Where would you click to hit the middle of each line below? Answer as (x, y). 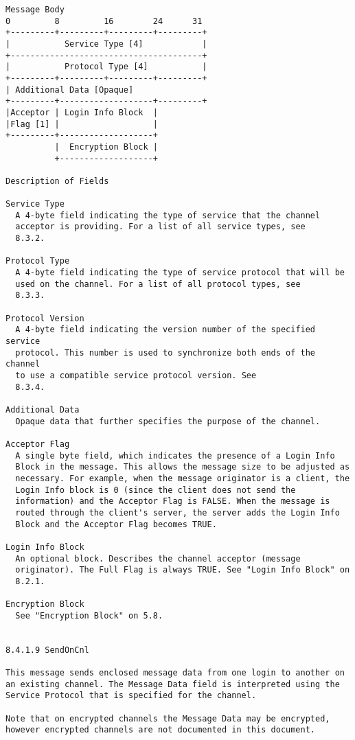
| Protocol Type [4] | (106, 67)
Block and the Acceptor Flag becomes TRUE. (116, 524)
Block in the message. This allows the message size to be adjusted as (183, 467)
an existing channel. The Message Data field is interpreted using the (173, 684)
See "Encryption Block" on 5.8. (89, 615)
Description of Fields (57, 181)
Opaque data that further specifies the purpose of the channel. (168, 421)
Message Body (35, 10)
